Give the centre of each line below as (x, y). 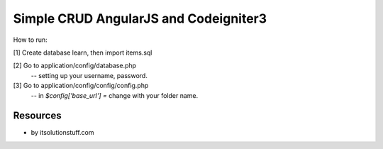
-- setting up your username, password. (89, 75)
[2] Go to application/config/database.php (75, 66)
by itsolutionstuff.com (62, 133)
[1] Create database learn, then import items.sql (83, 53)
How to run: (30, 40)
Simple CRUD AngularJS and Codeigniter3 (140, 18)
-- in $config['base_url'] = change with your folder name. (115, 95)
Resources (37, 116)
